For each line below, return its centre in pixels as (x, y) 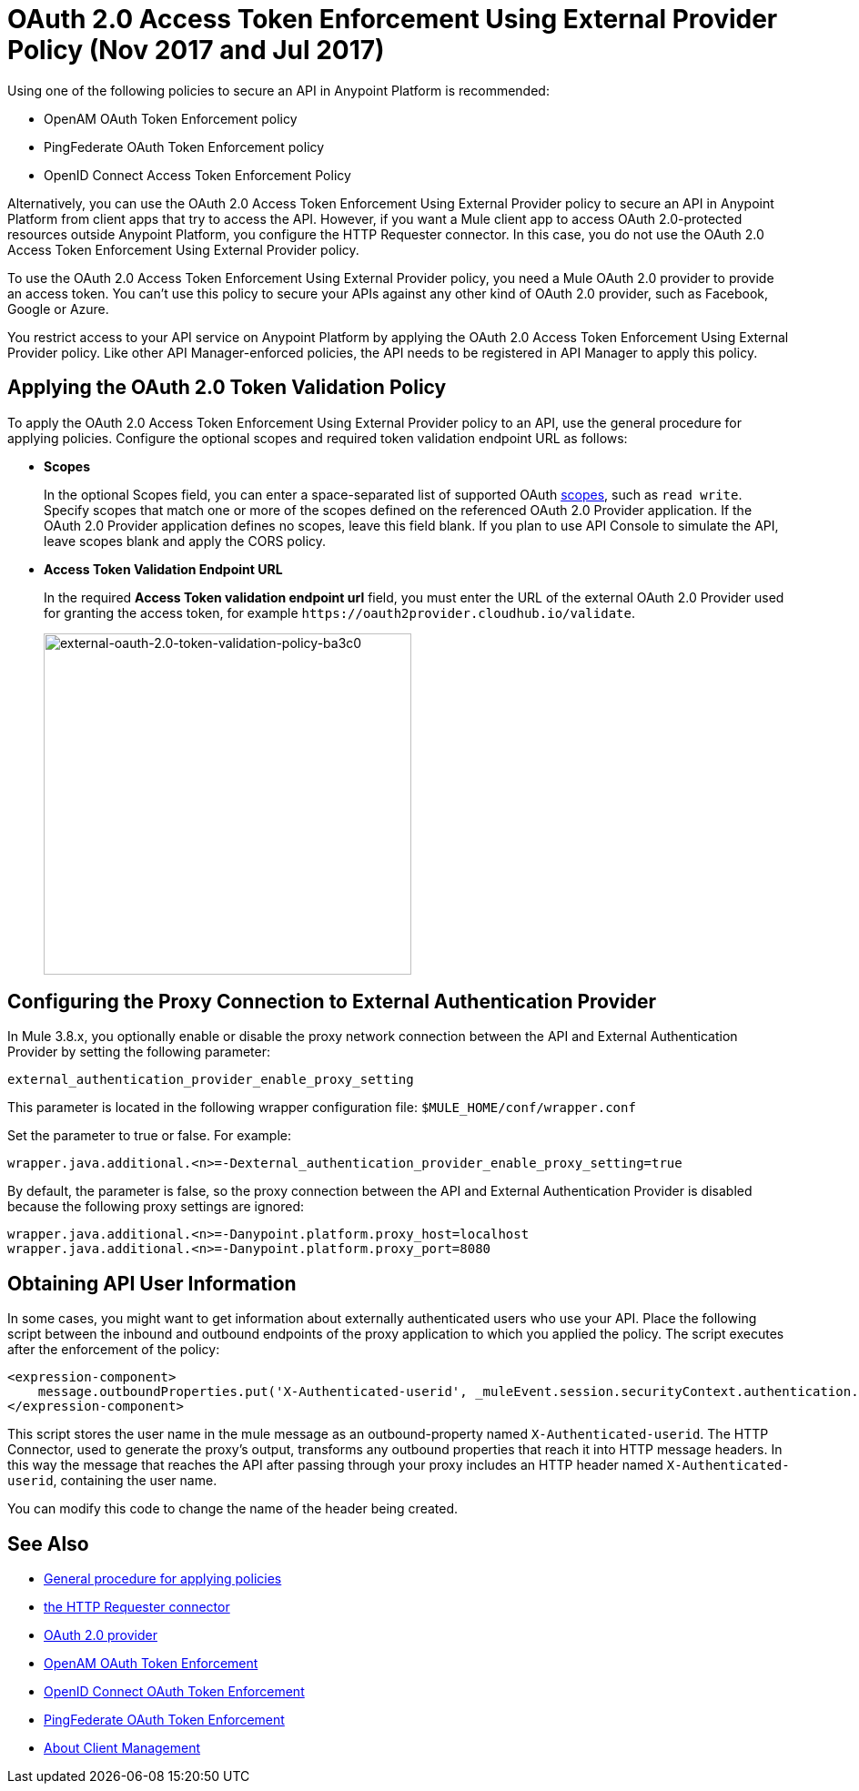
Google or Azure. (58, 309)
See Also (48, 1543)
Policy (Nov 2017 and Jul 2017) (196, 50)
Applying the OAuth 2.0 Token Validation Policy (227, 388)
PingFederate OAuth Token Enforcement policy (184, 147)
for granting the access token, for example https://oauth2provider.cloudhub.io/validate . (339, 612)
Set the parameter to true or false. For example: (149, 1136)
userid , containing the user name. (112, 1481)
